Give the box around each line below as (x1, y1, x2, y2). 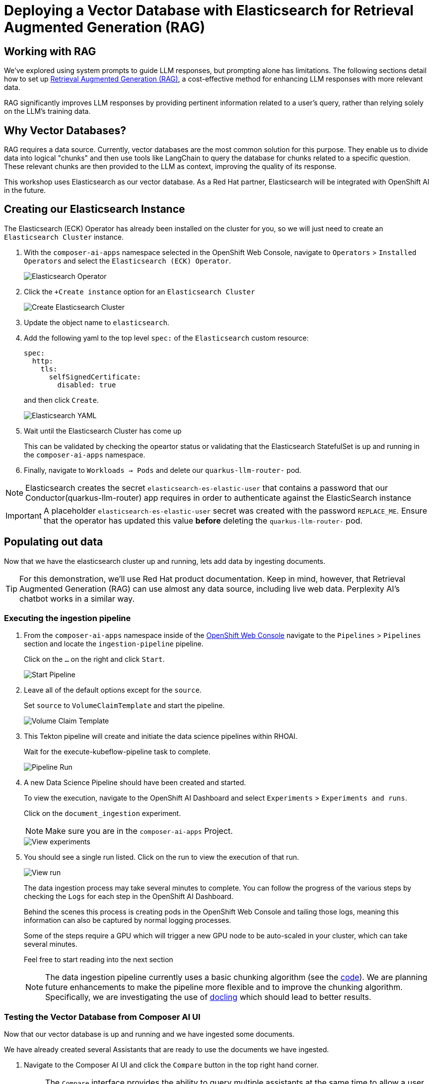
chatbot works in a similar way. (19, 593, 135, 604)
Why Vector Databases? (4, 124, 127, 137)
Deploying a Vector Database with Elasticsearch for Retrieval (4, 2, 414, 19)
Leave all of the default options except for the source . (24, 686, 202, 695)
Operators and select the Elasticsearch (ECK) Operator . (24, 256, 231, 265)
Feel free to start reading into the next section (24, 955, 173, 964)
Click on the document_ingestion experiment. (24, 809, 181, 818)
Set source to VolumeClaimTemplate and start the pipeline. (24, 701, 225, 710)
